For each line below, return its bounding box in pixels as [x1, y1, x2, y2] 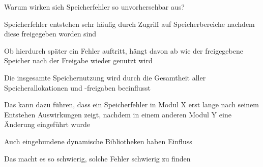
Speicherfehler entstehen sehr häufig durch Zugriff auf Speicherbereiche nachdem [4, 18, 255, 29]
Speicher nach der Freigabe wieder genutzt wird [4, 55, 153, 66]
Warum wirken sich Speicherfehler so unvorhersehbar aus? [4, 2, 185, 12]
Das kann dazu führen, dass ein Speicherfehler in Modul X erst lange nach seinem [4, 99, 259, 110]
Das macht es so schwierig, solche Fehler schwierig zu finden [4, 153, 191, 163]
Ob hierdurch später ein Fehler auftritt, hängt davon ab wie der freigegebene [4, 45, 243, 56]
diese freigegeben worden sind [4, 28, 97, 39]
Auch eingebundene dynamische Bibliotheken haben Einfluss [4, 136, 192, 146]
